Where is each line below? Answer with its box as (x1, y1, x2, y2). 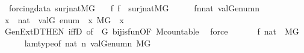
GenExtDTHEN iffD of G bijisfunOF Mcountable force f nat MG (4, 25, 299, 38)
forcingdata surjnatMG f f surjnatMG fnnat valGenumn (8, 2, 259, 14)
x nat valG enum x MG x (4, 13, 124, 26)
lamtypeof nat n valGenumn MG (24, 36, 151, 49)
